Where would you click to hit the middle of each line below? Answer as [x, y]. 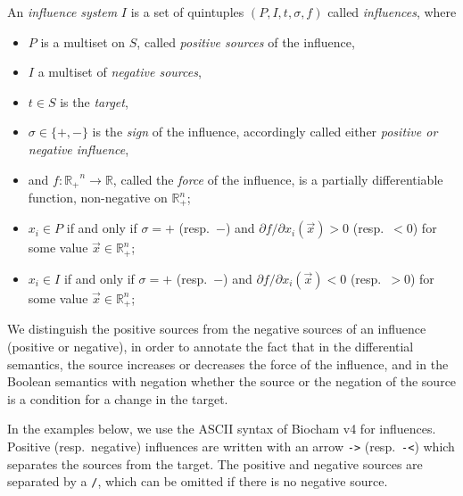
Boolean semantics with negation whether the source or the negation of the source [232, 381]
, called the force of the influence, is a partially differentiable [278, 179]
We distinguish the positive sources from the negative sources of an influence [217, 329]
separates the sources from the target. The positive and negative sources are [215, 463]
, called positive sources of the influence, [246, 41]
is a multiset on [83, 41]
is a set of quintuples [187, 12]
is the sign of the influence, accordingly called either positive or [265, 132]
